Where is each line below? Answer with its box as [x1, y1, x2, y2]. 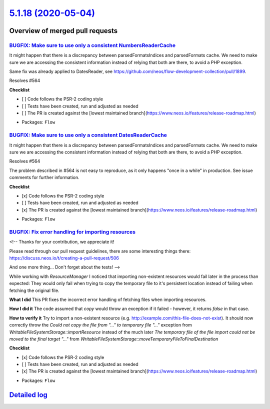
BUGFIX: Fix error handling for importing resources [9, 228, 136, 235]
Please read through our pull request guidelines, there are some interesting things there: [9, 248, 191, 254]
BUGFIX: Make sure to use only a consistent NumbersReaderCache [9, 41, 176, 48]
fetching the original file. [9, 287, 59, 293]
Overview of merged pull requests [9, 26, 118, 35]
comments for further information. [9, 174, 79, 180]
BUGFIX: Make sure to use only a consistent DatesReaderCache [9, 131, 167, 138]
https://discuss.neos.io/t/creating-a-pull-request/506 [9, 255, 119, 261]
